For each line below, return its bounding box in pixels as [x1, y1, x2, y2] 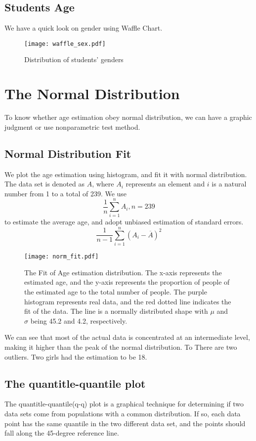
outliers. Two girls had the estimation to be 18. [4, 351, 147, 362]
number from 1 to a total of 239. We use [4, 188, 127, 198]
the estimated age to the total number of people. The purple [24, 287, 207, 297]
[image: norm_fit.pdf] [24, 253, 99, 260]
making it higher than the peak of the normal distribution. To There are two [4, 342, 237, 352]
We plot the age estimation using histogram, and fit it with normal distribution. [4, 169, 247, 179]
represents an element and [126, 179, 205, 189]
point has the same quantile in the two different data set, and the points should [4, 418, 246, 428]
